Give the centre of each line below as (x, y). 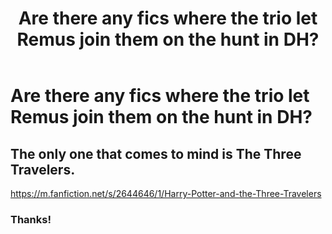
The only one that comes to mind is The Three (156, 153)
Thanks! (31, 219)
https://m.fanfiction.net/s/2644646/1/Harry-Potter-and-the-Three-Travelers (166, 193)
